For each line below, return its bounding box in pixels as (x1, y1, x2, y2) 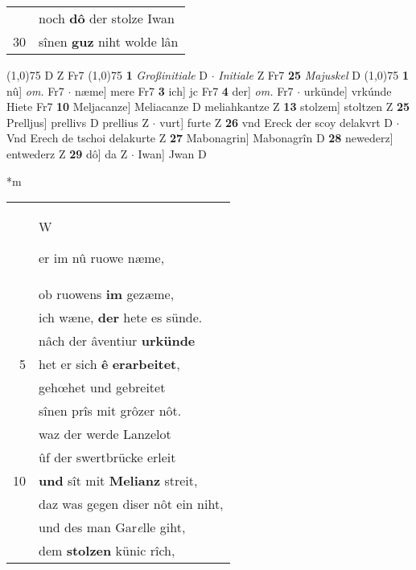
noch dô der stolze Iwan (39, 9, 175, 27)
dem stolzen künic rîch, (39, 541, 175, 560)
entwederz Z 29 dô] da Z (6, 145, 128, 162)
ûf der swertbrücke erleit (39, 448, 176, 467)
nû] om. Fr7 (6, 82, 64, 99)
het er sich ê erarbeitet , (39, 355, 180, 374)
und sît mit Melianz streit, (39, 471, 198, 490)
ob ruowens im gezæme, (39, 285, 175, 304)
